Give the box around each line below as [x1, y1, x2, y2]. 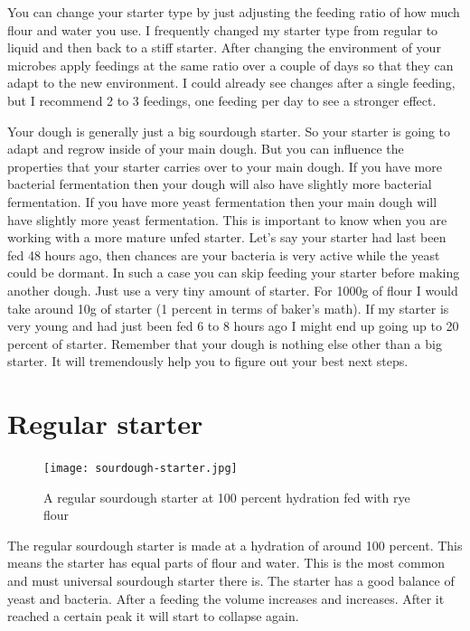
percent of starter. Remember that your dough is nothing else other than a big [7, 334, 442, 353]
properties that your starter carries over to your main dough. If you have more [7, 156, 442, 175]
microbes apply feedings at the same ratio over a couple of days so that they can [7, 55, 454, 74]
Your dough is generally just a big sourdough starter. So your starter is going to [7, 121, 451, 140]
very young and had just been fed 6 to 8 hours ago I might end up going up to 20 [7, 316, 459, 335]
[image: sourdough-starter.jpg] [43, 462, 238, 475]
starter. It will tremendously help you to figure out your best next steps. [7, 352, 409, 371]
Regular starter [7, 405, 203, 442]
